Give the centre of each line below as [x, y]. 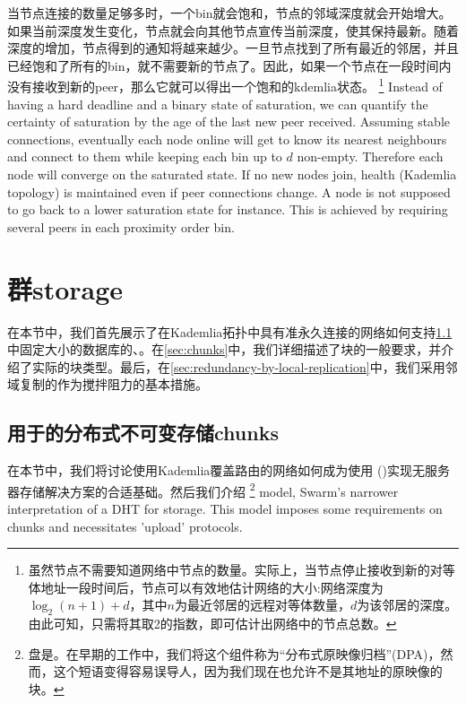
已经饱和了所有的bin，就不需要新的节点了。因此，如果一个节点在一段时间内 [229, 65]
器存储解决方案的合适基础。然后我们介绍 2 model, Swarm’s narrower [203, 490]
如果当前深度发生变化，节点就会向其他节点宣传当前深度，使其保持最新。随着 [233, 30]
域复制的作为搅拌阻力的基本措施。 [108, 384]
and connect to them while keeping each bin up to [145, 156]
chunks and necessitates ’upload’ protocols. [125, 526]
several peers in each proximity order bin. [121, 226]
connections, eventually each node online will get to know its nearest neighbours [227, 139]
